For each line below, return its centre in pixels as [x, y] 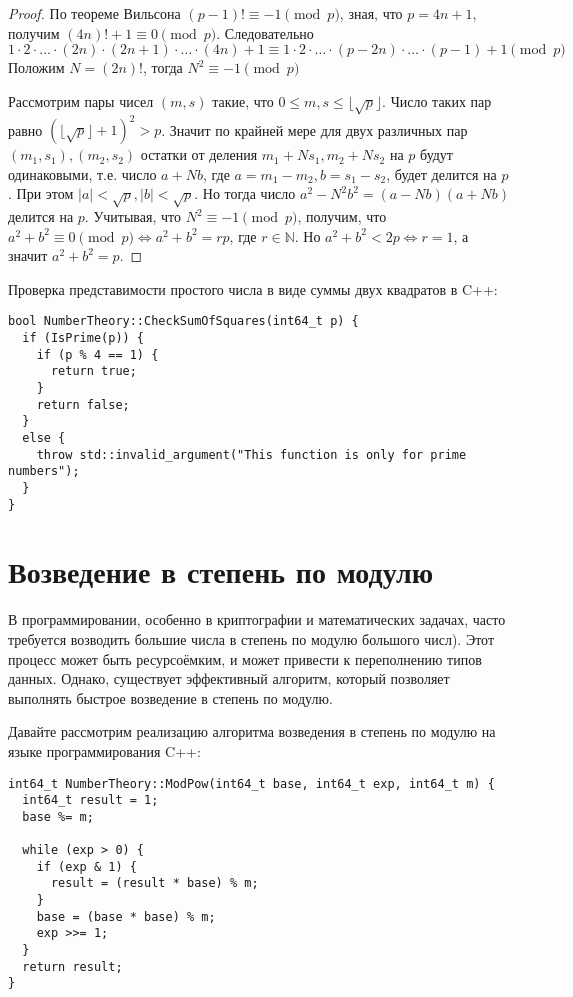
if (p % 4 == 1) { [97, 354]
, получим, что [342, 216]
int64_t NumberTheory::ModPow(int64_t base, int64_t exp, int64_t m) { [251, 783]
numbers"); [44, 471]
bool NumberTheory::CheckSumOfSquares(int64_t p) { [183, 321]
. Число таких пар [437, 100]
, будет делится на [441, 173]
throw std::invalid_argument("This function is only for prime [251, 454]
